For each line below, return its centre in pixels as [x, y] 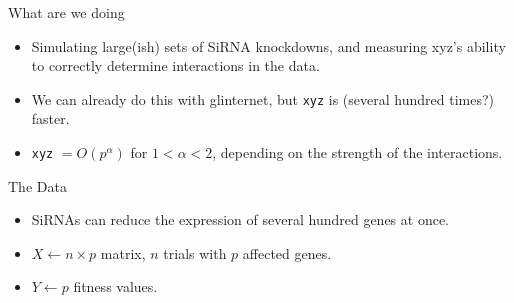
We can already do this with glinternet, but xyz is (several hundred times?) [262, 98]
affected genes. [287, 252]
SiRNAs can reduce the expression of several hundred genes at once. [240, 219]
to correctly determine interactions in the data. [175, 65]
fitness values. [115, 286]
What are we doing [66, 12]
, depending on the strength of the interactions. [357, 152]
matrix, [123, 252]
